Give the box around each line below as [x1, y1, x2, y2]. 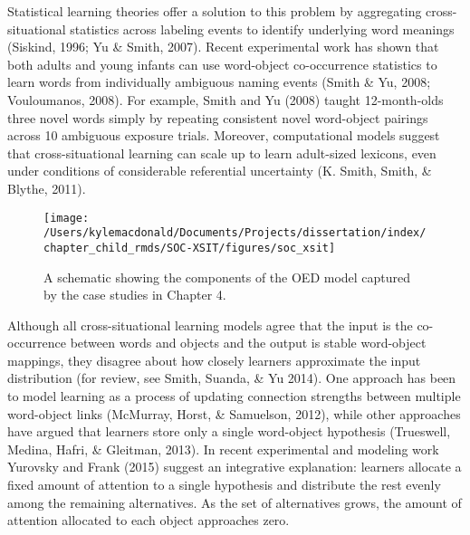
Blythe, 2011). [7, 178, 86, 197]
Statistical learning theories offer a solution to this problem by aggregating [7, 2, 422, 20]
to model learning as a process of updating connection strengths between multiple [7, 387, 461, 406]
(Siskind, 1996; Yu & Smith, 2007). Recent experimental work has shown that [7, 37, 439, 56]
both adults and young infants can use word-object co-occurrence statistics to [7, 54, 437, 73]
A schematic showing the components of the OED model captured [43, 267, 411, 286]
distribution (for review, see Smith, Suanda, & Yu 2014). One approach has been [7, 368, 456, 387]
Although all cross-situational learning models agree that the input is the [7, 315, 413, 334]
